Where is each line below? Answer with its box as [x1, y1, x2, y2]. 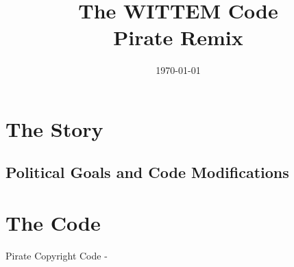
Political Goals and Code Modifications [5, 162, 289, 183]
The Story [5, 114, 103, 142]
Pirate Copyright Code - [5, 249, 108, 262]
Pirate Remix [113, 23, 243, 51]
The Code [5, 209, 101, 237]
